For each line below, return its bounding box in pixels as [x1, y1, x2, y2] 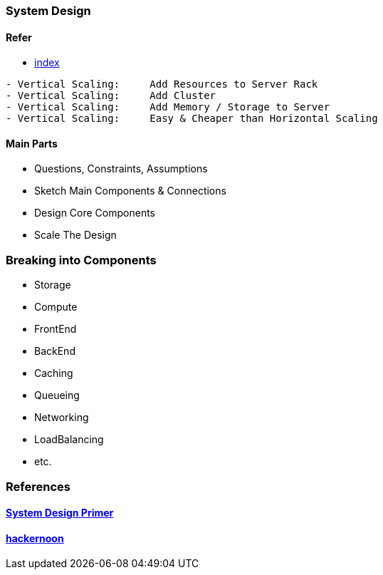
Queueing [34, 389, 80, 402]
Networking [34, 411, 89, 424]
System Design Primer [6, 507, 114, 519]
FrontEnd [34, 323, 77, 336]
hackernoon [6, 532, 64, 544]
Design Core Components [34, 207, 155, 219]
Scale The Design [34, 229, 117, 242]
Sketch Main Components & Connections [34, 185, 226, 197]
